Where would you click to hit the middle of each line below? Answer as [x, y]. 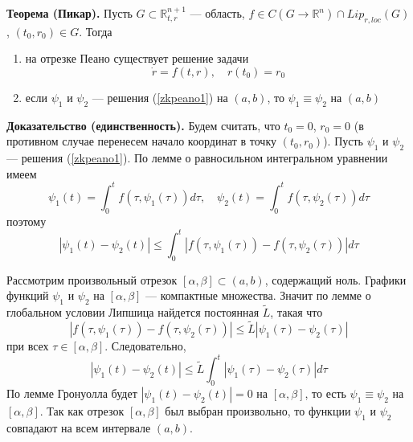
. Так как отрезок [82, 410]
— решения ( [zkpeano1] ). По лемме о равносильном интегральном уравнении [197, 158]
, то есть [325, 393]
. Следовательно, [145, 345]
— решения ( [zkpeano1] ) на [160, 97]
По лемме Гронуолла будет [72, 393]
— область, [217, 13]
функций [28, 295]
